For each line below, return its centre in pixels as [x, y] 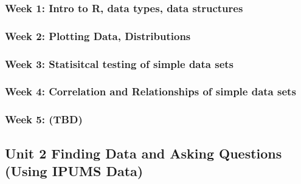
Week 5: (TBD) [44, 119]
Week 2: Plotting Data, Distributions [98, 36]
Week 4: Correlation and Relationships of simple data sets [150, 91]
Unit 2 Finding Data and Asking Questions [144, 153]
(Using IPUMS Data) [74, 171]
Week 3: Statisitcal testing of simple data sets [119, 63]
